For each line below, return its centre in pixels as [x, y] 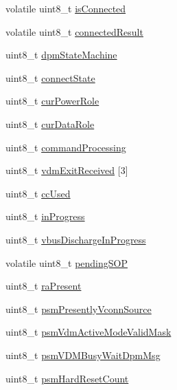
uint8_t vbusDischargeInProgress [76, 239]
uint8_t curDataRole [50, 123]
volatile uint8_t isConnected [66, 8]
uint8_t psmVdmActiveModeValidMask [88, 332]
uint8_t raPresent [44, 286]
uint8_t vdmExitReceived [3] [67, 170]
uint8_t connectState [50, 77]
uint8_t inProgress [45, 216]
